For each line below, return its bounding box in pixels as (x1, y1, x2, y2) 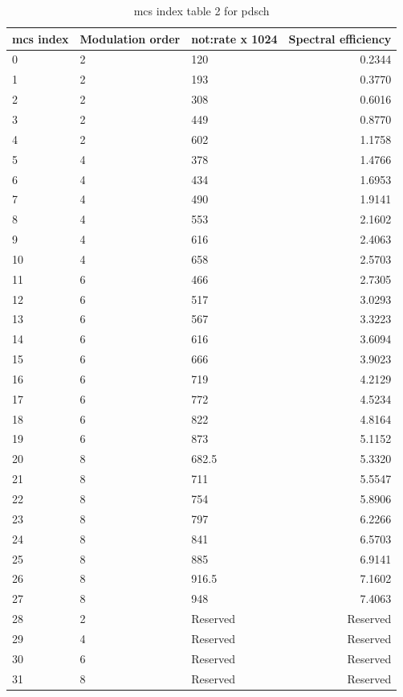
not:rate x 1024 (191, 30, 278, 47)
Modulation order (79, 30, 181, 47)
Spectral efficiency (288, 30, 392, 47)
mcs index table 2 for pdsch (133, 2, 270, 18)
